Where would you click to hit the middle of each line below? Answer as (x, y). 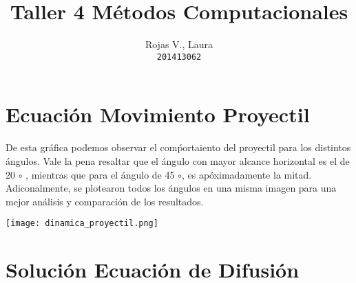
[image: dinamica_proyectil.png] (82, 224)
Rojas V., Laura (179, 44)
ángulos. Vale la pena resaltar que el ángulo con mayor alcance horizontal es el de (178, 160)
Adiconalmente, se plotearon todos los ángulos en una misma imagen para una (171, 188)
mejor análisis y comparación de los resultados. (105, 201)
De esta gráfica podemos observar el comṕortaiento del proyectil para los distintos (178, 147)
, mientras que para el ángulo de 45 (100, 174)
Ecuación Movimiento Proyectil (158, 114)
